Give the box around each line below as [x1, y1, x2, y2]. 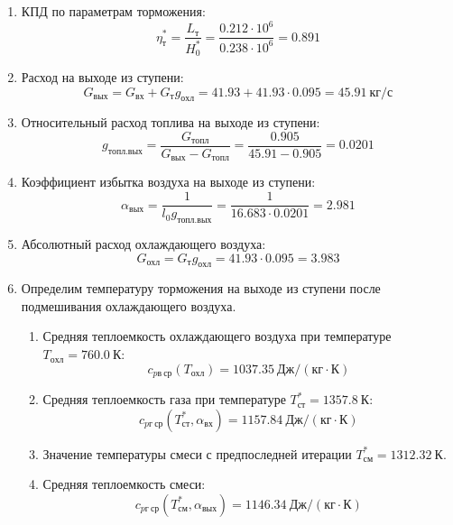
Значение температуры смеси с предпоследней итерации [42, 444, 352, 463]
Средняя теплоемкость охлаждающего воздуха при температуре [42, 327, 392, 345]
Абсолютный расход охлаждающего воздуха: [21, 234, 266, 253]
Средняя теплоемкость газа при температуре [42, 390, 286, 409]
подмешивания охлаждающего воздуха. [21, 296, 236, 315]
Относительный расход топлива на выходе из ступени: [21, 113, 320, 132]
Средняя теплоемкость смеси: [42, 474, 206, 493]
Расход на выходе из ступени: [21, 67, 184, 86]
